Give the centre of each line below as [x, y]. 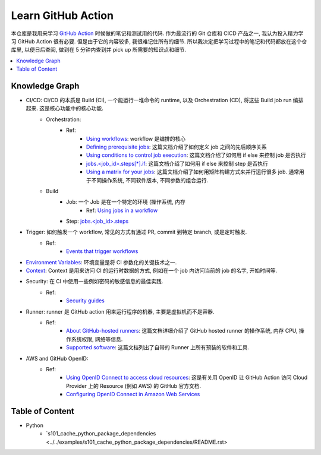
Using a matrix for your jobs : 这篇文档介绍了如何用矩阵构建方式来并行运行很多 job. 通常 [193, 172]
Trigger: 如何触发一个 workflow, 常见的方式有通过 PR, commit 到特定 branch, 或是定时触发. [136, 232]
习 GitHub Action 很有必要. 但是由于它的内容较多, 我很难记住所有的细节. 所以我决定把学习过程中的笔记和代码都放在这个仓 [159, 41]
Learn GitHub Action [62, 15]
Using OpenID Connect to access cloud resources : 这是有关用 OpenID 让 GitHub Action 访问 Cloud [187, 378]
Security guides [86, 301]
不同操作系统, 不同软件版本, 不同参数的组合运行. [150, 180]
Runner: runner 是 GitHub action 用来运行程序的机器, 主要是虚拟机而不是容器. [120, 311]
